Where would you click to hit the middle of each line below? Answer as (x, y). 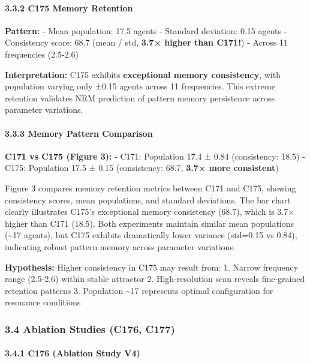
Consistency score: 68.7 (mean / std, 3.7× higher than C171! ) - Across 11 (147, 42)
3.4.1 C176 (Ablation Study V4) (73, 353)
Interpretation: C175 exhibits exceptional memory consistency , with (143, 74)
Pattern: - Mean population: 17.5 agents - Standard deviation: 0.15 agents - (146, 30)
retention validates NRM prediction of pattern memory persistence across (140, 97)
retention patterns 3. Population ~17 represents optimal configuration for (139, 290)
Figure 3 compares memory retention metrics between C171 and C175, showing (151, 187)
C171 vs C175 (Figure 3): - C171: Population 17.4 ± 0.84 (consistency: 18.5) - (155, 156)
